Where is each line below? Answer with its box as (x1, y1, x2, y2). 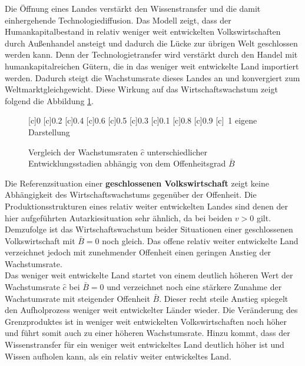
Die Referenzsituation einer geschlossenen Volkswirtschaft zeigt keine (5, 177, 269, 189)
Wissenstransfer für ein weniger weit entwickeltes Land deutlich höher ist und (5, 338, 284, 351)
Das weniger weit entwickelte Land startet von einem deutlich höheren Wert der (5, 269, 293, 281)
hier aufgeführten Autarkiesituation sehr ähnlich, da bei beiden (5, 211, 233, 224)
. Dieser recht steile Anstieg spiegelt (159, 292, 289, 304)
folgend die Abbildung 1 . (5, 94, 94, 107)
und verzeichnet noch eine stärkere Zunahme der (107, 281, 282, 293)
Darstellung (28, 125, 70, 138)
